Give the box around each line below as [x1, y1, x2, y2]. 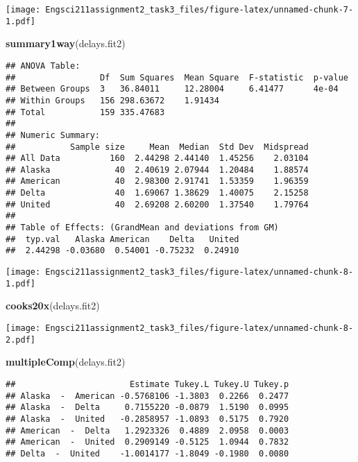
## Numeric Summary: [6, 130, 101, 140]
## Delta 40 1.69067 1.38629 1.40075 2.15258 [6, 188, 309, 198]
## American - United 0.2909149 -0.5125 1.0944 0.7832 [6, 437, 289, 447]
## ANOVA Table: [6, 60, 80, 71]
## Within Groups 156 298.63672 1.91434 [6, 95, 219, 105]
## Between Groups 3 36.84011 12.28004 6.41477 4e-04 [6, 84, 339, 94]
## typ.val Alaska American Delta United [6, 234, 239, 244]
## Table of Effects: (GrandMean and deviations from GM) [6, 223, 279, 233]
